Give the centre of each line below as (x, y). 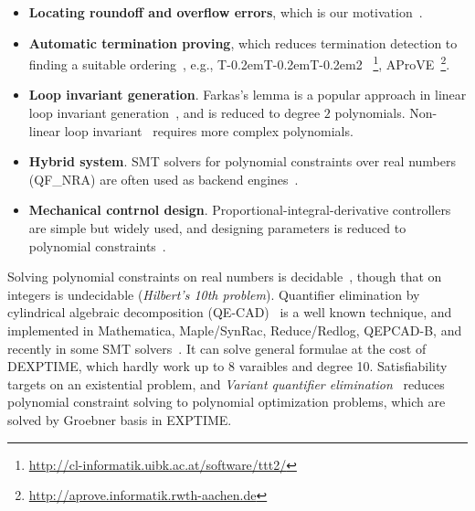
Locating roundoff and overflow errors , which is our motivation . (226, 12)
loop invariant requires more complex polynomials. (209, 130)
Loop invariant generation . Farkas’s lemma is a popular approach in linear (248, 95)
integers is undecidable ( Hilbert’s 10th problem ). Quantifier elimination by (214, 294)
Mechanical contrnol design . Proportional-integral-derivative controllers (240, 210)
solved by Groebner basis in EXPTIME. (120, 419)
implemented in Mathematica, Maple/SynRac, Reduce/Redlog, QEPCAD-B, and (235, 330)
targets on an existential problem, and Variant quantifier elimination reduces (226, 383)
